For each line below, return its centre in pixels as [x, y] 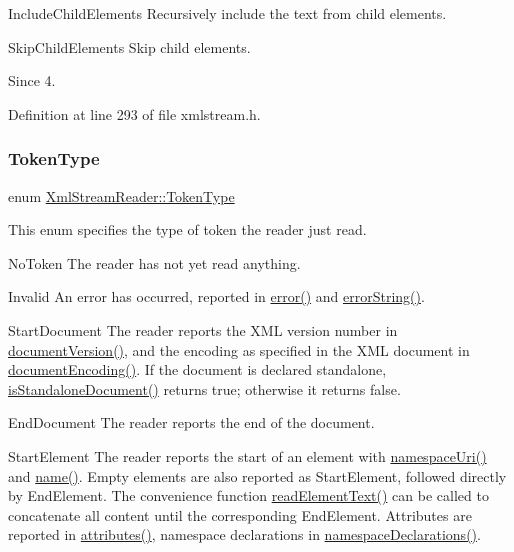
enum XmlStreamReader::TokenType [121, 195]
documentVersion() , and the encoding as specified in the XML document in [239, 349]
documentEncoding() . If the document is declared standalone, [197, 369]
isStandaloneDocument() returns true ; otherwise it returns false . [204, 388]
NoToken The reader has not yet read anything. [154, 262]
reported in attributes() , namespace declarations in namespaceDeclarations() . [244, 534]
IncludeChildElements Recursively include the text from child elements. [227, 13]
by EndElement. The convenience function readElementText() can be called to [248, 495]
